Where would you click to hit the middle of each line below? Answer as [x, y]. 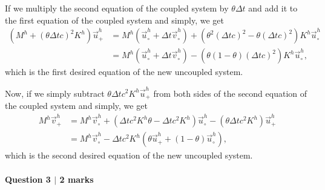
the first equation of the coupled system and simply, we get [114, 20]
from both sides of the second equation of [230, 93]
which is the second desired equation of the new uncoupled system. [129, 155]
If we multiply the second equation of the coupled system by [117, 8]
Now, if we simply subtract [55, 93]
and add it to [273, 8]
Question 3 [28, 179]
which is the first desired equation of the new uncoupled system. [124, 72]
